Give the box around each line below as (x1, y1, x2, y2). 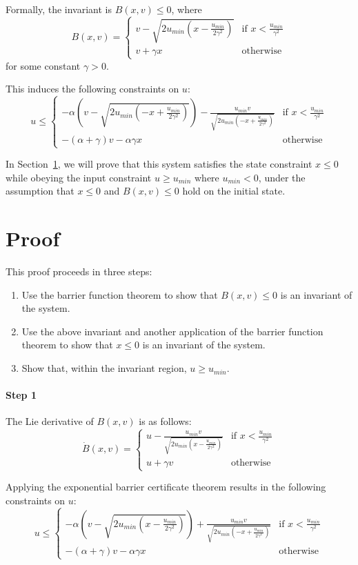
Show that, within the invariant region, (21, 361, 187, 375)
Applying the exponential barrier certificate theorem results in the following (6, 479, 326, 494)
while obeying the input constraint (6, 170, 152, 184)
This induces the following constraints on (6, 81, 179, 96)
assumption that (6, 184, 74, 198)
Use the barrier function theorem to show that (21, 287, 218, 301)
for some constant (6, 58, 81, 72)
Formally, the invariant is (6, 2, 112, 16)
